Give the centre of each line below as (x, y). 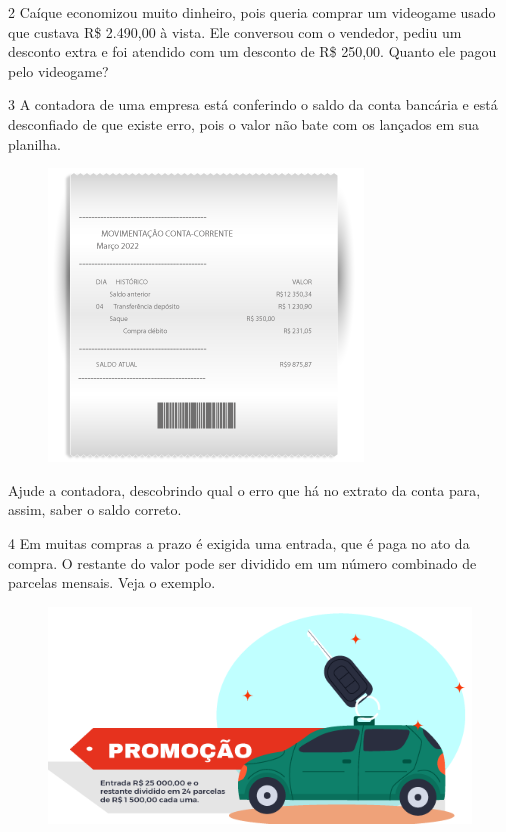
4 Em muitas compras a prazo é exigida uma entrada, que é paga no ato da (239, 542)
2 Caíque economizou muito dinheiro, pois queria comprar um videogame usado (252, 12)
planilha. (34, 143)
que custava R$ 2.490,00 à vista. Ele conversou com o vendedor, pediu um (235, 31)
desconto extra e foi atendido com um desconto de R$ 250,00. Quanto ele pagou (252, 51)
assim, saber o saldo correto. (95, 509)
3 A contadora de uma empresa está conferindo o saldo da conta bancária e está (253, 104)
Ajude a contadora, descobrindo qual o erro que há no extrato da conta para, (244, 489)
